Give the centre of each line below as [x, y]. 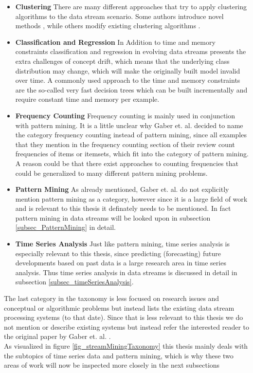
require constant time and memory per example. [87, 99]
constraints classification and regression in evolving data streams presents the [131, 51]
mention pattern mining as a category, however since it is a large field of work [131, 198]
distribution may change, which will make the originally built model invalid [128, 70]
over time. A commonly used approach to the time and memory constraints [128, 80]
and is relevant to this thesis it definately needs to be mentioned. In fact [123, 208]
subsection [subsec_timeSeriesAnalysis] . [74, 282]
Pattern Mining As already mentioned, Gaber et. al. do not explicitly [122, 189]
